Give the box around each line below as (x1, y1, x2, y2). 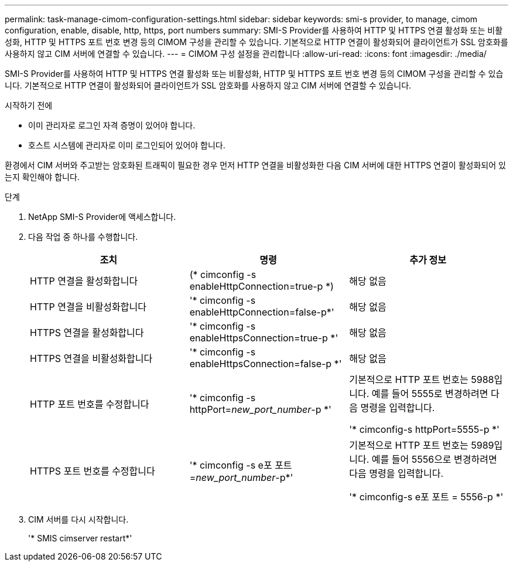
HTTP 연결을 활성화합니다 (30, 275, 138, 287)
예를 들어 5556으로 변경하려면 (371, 453, 497, 465)
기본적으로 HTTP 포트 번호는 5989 (349, 439, 494, 451)
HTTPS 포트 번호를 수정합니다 (30, 465, 155, 477)
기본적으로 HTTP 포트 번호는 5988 (349, 374, 494, 385)
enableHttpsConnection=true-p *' (189, 332, 338, 344)
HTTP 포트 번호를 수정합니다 (30, 398, 149, 410)
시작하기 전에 (5, 100, 53, 110)
